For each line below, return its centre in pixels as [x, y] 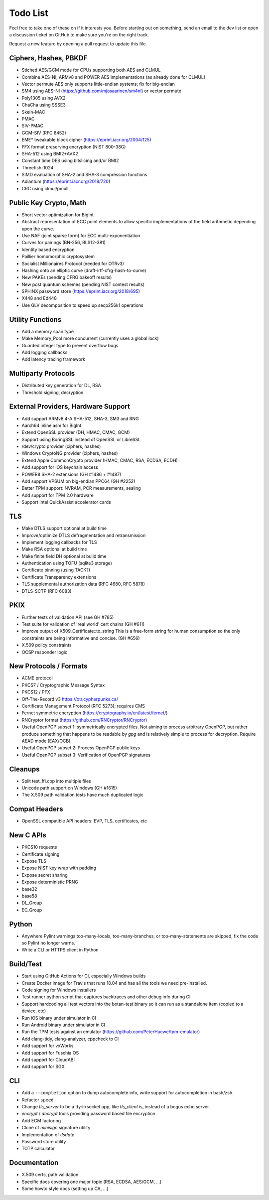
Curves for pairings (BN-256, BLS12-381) [64, 243]
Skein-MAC [33, 112]
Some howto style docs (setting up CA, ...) [65, 1189]
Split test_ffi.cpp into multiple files [57, 781]
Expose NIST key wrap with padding [59, 868]
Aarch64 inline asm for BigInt [52, 425]
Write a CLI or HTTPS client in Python [60, 950]
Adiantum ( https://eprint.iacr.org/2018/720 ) [66, 181]
